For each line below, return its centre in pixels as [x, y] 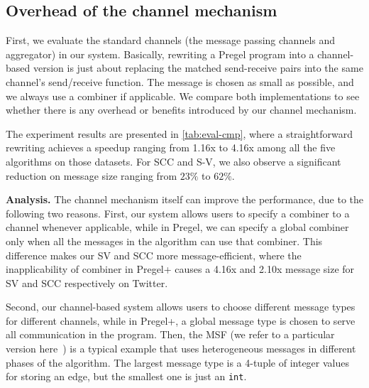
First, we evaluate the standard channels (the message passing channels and [171, 40]
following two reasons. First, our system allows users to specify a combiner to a [178, 213]
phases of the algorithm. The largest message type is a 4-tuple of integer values [177, 362]
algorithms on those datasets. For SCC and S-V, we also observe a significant [174, 161]
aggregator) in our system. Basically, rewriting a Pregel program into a [160, 54]
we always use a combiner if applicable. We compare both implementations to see [183, 96]
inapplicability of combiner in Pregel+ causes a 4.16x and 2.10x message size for [180, 269]
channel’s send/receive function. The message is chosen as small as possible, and [180, 81]
